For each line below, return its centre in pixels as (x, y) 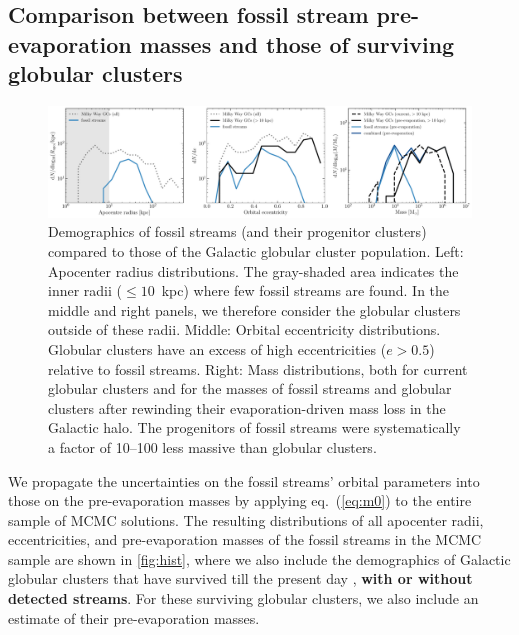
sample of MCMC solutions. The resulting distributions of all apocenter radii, (246, 519)
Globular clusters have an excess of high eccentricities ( (217, 348)
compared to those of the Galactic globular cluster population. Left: (256, 250)
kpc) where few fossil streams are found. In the (305, 290)
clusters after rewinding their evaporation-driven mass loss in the (247, 407)
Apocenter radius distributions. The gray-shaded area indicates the (253, 270)
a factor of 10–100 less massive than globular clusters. (212, 446)
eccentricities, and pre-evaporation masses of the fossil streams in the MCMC (245, 539)
